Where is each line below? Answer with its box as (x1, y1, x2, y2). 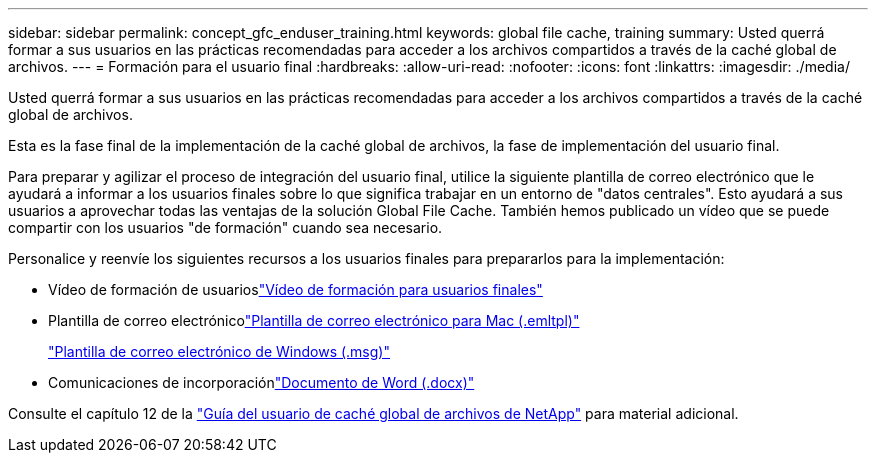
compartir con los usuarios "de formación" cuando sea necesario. (8, 219, 443, 236)
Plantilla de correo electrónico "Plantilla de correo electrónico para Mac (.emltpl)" (48, 312, 580, 329)
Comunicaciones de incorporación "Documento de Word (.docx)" (48, 374, 475, 391)
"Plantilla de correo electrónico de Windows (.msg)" (48, 343, 390, 360)
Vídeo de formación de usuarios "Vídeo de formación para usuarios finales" (48, 281, 543, 298)
